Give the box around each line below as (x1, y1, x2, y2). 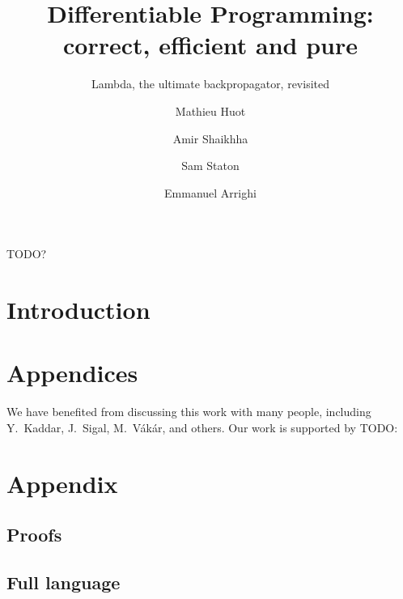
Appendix (6, 466, 118, 499)
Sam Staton (181, 157, 240, 174)
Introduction (6, 293, 151, 326)
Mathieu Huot (175, 102, 246, 119)
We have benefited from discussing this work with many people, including (6, 403, 371, 420)
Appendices (6, 356, 138, 389)
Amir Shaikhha (172, 130, 248, 147)
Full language (6, 570, 121, 595)
